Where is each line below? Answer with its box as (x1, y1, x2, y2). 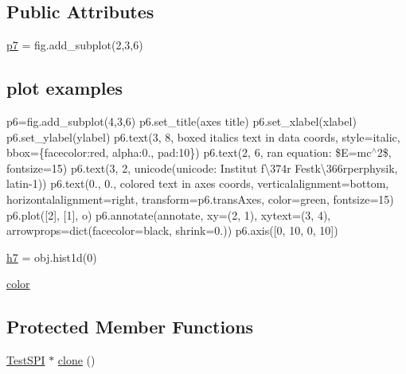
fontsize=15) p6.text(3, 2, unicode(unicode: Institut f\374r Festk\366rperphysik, (6, 159, 398, 176)
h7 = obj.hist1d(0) (6, 248, 97, 265)
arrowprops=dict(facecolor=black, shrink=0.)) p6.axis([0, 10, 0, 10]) (6, 222, 338, 239)
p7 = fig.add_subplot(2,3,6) (6, 37, 143, 53)
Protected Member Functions (6, 314, 254, 339)
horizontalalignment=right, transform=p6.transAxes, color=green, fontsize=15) (6, 190, 394, 207)
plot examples (6, 76, 123, 100)
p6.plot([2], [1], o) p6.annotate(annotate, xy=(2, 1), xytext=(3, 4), (6, 206, 331, 223)
